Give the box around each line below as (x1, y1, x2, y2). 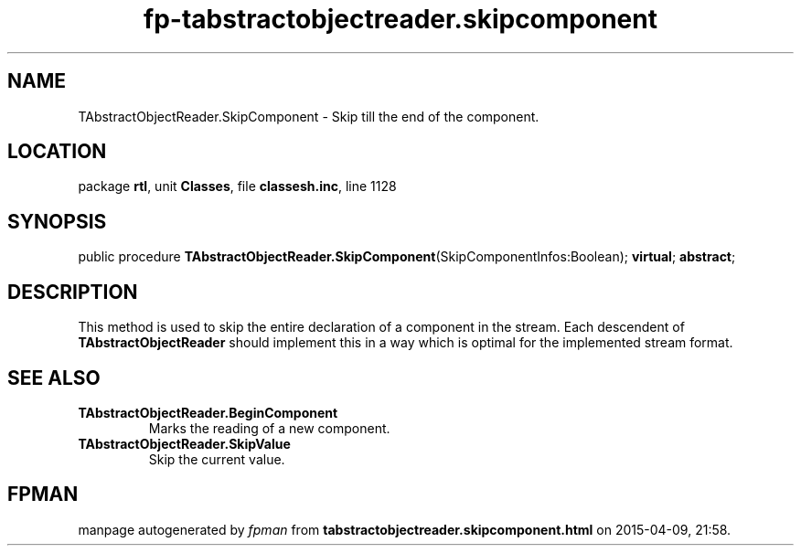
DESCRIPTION (7, 280, 138, 303)
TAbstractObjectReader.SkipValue (78, 435, 291, 452)
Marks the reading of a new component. (148, 420, 390, 436)
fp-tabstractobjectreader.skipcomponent (144, 4, 657, 35)
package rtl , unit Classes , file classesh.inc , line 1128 (78, 178, 397, 195)
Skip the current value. (148, 451, 285, 467)
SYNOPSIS (7, 209, 107, 233)
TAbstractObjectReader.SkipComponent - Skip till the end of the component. (78, 108, 539, 124)
